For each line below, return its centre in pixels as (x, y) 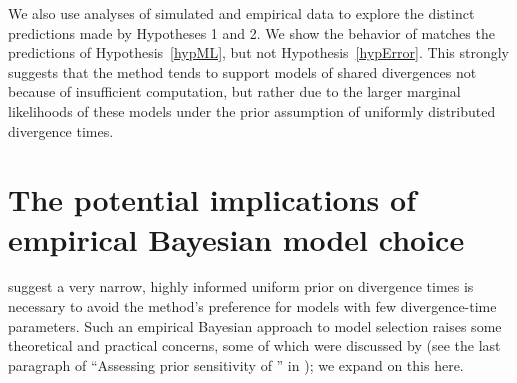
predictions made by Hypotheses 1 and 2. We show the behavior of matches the (251, 32)
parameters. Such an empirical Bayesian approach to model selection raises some (255, 325)
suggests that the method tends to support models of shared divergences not (242, 71)
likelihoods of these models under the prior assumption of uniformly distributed (252, 110)
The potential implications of (212, 199)
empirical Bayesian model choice (236, 238)
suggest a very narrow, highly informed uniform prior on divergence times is (241, 286)
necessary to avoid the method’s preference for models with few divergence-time (252, 306)
